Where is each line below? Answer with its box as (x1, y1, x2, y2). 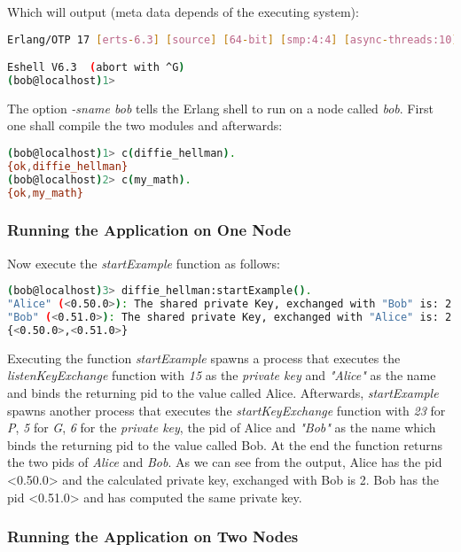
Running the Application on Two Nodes (7, 525, 299, 548)
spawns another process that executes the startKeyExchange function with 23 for (7, 400, 446, 419)
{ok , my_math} (7, 186, 83, 199)
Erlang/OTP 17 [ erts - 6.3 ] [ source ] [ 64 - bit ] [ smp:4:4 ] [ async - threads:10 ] (7, 33, 458, 46)
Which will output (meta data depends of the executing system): (7, 3, 359, 20)
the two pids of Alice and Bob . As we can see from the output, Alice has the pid (7, 453, 442, 471)
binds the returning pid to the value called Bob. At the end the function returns (7, 435, 442, 454)
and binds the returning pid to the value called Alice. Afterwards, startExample (7, 384, 439, 402)
